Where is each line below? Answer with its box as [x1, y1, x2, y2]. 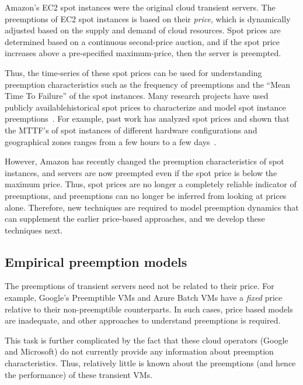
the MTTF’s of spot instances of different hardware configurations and [5, 123, 257, 136]
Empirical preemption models [5, 252, 187, 270]
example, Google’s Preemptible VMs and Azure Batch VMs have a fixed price [5, 291, 283, 304]
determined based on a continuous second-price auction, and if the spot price [5, 35, 280, 47]
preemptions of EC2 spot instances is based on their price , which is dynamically [5, 12, 291, 25]
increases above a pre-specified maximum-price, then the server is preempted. [5, 47, 281, 59]
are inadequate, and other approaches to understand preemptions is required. [5, 314, 281, 326]
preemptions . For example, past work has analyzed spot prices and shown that [5, 112, 290, 125]
